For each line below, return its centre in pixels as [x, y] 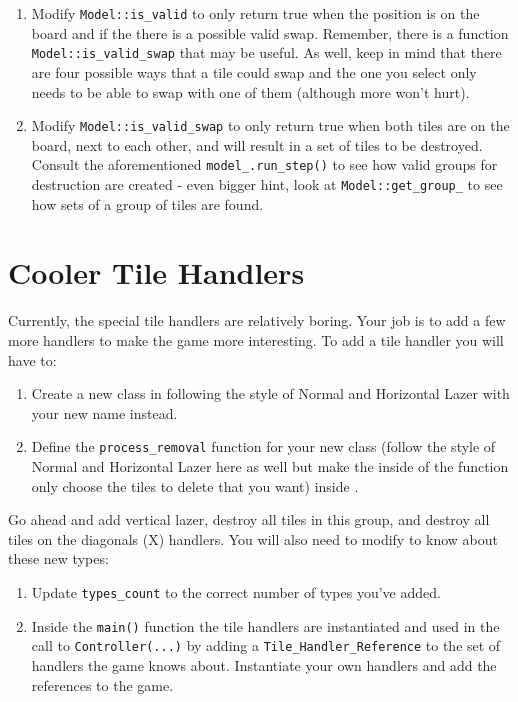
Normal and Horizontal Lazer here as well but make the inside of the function [270, 466]
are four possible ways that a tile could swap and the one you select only [254, 71]
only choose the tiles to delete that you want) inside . [195, 485]
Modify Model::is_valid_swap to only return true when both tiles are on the [270, 125]
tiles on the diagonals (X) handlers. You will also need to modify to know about [253, 538]
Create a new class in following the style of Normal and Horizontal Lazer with [270, 393]
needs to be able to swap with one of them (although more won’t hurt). [250, 91]
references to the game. [102, 684]
